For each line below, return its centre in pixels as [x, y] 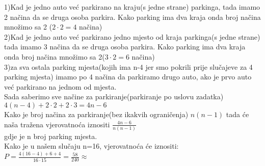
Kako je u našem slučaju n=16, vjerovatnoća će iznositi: [91, 146]
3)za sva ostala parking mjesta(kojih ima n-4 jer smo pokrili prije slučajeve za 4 [128, 66]
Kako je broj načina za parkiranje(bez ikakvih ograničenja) [96, 114]
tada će [237, 114]
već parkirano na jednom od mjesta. [60, 86]
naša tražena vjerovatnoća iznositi [57, 124]
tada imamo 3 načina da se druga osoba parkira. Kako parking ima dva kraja [125, 47]
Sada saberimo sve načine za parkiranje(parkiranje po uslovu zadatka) [114, 96]
